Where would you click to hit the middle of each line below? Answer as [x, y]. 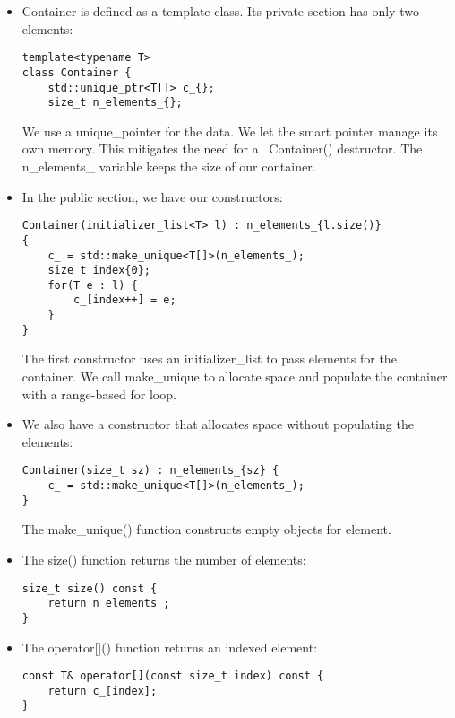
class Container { [77, 72]
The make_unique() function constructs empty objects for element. [206, 529]
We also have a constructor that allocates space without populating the [218, 424]
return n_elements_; [109, 604]
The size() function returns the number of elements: [164, 559]
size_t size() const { [90, 588]
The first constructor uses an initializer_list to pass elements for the [209, 359]
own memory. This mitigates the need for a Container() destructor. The [222, 149]
